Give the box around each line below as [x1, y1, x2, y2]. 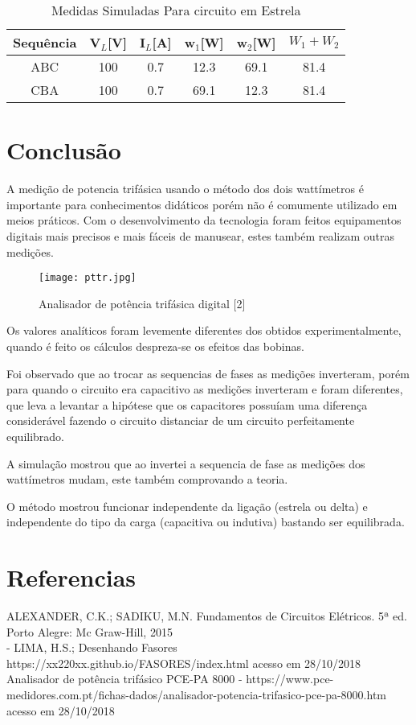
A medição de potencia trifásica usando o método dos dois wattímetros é [6, 180, 364, 197]
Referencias [6, 561, 137, 594]
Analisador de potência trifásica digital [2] [39, 295, 246, 311]
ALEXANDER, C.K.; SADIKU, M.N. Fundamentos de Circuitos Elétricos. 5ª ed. [6, 608, 407, 624]
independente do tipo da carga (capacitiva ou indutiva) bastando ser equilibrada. [6, 513, 405, 530]
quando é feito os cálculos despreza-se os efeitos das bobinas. [6, 337, 304, 354]
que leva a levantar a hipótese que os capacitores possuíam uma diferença [6, 396, 368, 413]
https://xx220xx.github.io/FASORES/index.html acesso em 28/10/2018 [6, 654, 361, 671]
